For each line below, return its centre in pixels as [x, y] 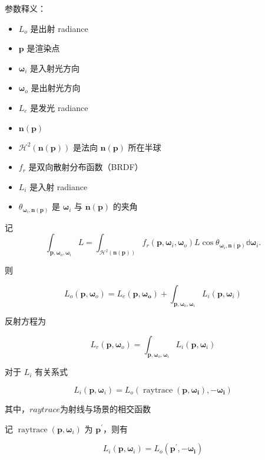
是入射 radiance [59, 186]
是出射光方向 [56, 88]
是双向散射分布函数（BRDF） [86, 167]
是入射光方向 [55, 68]
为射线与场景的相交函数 [105, 408]
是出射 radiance [59, 28]
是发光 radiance [59, 107]
